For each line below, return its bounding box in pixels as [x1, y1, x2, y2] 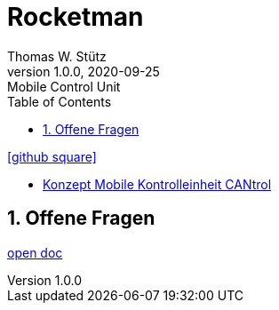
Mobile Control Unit [7, 78, 121, 94]
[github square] [7, 148, 97, 164]
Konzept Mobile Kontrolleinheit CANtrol [43, 176, 272, 192]
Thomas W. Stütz [7, 48, 107, 64]
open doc [7, 244, 63, 260]
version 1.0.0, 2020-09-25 [7, 63, 160, 79]
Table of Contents [7, 93, 112, 109]
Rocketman [7, 2, 144, 32]
